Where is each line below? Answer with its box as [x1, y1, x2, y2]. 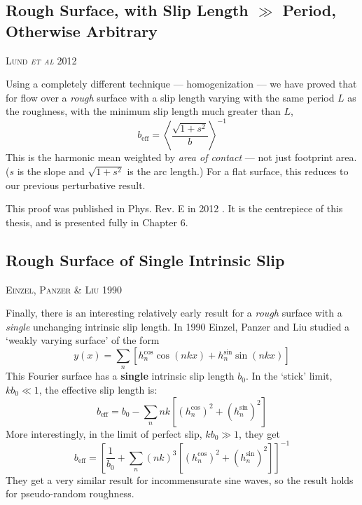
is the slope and [17, 164, 85, 179]
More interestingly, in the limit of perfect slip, [6, 426, 202, 441]
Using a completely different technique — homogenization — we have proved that [6, 76, 357, 91]
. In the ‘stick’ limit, [246, 368, 333, 383]
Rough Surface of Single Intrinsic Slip [6, 249, 285, 270]
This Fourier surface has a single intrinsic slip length [6, 368, 235, 383]
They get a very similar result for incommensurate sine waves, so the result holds [6, 472, 354, 487]
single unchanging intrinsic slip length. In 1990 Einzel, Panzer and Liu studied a [6, 319, 350, 333]
